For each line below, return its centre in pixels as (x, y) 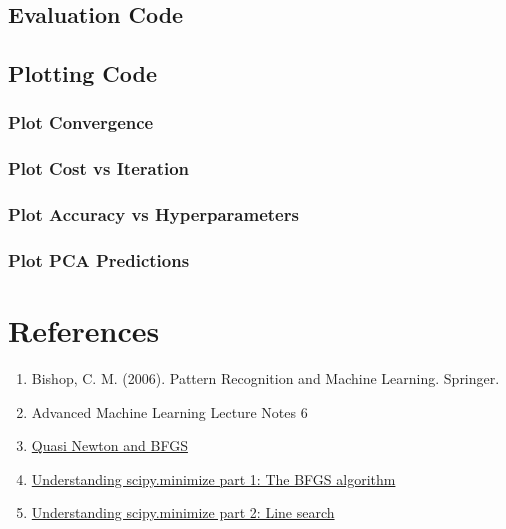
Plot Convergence (81, 122)
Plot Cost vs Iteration (99, 168)
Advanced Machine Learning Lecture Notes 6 (169, 411)
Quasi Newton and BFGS (109, 445)
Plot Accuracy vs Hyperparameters (153, 214)
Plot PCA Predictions (99, 260)
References (84, 330)
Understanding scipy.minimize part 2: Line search (183, 512)
